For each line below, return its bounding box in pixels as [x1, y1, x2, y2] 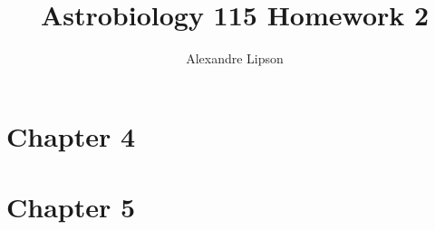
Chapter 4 [6, 117, 136, 154]
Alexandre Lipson [186, 49, 284, 68]
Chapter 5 [6, 188, 136, 225]
